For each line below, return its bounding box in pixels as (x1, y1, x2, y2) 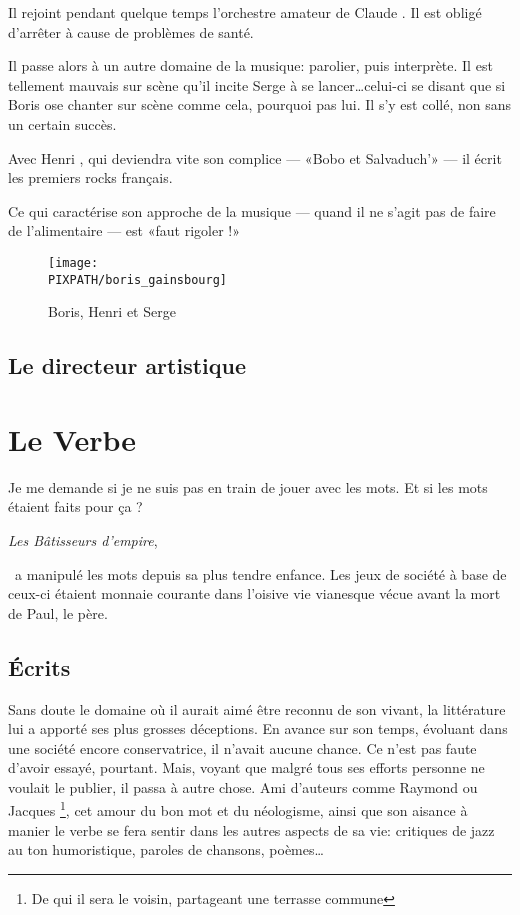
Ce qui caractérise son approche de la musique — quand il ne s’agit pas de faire (8, 200, 496, 221)
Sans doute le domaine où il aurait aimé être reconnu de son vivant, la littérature (8, 698, 506, 719)
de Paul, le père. (8, 602, 108, 623)
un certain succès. (8, 113, 117, 134)
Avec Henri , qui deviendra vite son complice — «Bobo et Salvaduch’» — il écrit (8, 147, 502, 168)
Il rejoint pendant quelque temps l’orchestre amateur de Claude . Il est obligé (8, 2, 482, 22)
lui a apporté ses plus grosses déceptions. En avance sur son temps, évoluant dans (8, 718, 508, 739)
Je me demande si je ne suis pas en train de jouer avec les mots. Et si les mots (8, 476, 488, 497)
